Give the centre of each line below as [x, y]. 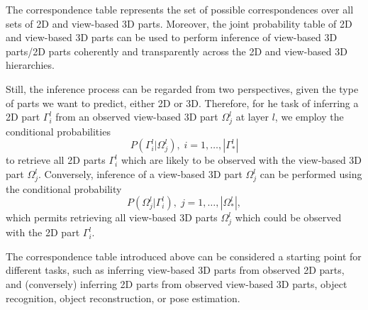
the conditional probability [64, 188]
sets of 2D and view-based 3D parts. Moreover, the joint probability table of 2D [179, 23]
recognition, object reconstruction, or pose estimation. [123, 298]
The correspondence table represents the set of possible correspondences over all [180, 9]
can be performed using [311, 174]
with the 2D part [43, 232]
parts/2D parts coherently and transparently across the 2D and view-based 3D [177, 51]
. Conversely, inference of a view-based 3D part [140, 174]
